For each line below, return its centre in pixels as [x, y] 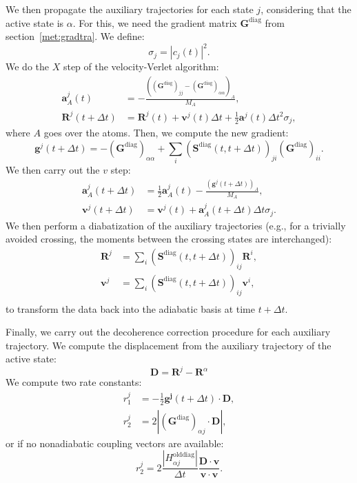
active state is [35, 22]
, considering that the [306, 9]
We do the [27, 66]
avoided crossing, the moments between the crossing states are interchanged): [169, 239]
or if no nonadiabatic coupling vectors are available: [115, 443]
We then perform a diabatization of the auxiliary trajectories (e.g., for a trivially [176, 225]
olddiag [184, 454]
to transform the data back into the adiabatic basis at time [130, 308]
